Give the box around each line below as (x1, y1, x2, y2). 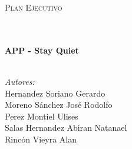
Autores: (5, 75, 35, 87)
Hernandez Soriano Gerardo (5, 87, 105, 99)
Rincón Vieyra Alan (5, 133, 77, 145)
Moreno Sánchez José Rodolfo (5, 98, 113, 111)
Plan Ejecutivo (5, 1, 62, 13)
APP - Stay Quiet (5, 44, 79, 56)
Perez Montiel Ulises (5, 110, 78, 122)
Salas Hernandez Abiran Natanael (5, 121, 127, 134)
